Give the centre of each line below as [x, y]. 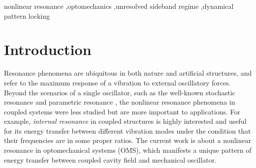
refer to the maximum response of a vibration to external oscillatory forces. [117, 82]
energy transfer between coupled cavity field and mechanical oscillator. [110, 159]
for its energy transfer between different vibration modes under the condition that [128, 130]
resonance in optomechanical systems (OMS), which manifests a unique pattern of [128, 150]
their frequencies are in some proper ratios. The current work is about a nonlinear [128, 140]
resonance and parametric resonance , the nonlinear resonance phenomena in [120, 102]
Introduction [48, 49]
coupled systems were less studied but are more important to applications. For [122, 111]
